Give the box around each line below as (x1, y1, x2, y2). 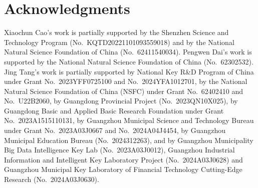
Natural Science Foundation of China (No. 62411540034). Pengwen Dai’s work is (4, 46, 252, 57)
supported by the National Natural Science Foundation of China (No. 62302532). (4, 56, 253, 66)
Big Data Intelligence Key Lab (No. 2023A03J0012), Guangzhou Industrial (4, 144, 235, 155)
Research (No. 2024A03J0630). (4, 174, 99, 184)
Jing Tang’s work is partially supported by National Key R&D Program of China (4, 66, 254, 76)
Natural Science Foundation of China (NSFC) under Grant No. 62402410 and (4, 85, 243, 96)
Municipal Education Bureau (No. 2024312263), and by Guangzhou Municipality (4, 134, 253, 145)
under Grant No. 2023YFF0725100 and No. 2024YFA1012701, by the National (4, 76, 247, 86)
